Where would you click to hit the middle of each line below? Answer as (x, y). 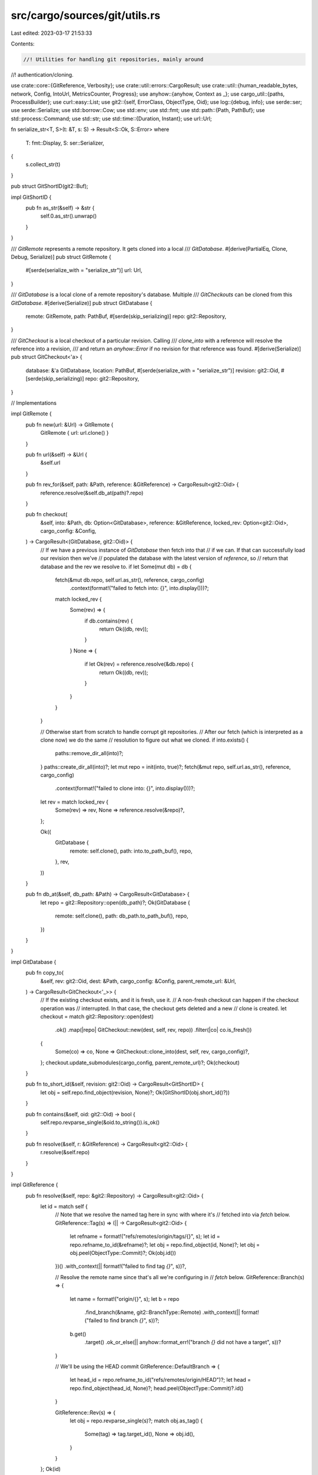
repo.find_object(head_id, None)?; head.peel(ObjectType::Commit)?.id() (157, 1388)
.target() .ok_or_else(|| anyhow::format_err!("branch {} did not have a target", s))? (183, 1342)
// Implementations (34, 403)
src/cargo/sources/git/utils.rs (86, 15)
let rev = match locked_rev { (74, 802)
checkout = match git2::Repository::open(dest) (97, 1017)
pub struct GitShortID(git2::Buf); (49, 186)
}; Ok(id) (51, 1469)
